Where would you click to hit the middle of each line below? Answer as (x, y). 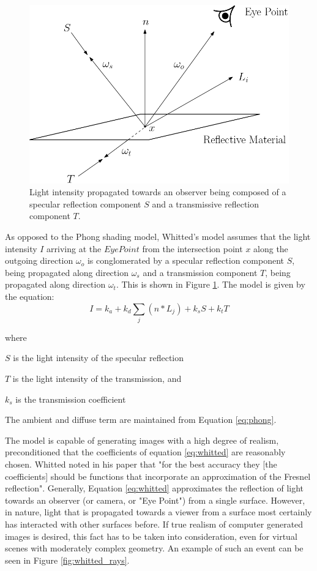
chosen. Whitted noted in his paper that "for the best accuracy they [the (141, 464)
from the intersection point (192, 248)
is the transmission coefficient (71, 399)
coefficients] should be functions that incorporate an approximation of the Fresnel (158, 476)
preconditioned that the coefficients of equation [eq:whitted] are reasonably (145, 452)
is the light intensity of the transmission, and (97, 379)
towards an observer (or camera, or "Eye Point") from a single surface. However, (155, 500)
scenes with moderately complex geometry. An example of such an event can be (154, 548)
